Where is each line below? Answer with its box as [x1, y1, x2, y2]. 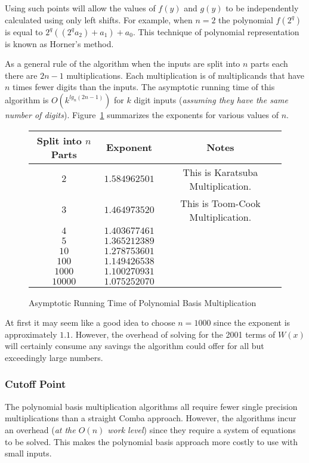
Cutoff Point [5, 376, 66, 391]
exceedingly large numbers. [5, 351, 103, 363]
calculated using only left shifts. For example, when [5, 13, 193, 26]
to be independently [225, 2, 299, 14]
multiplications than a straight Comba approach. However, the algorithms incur [5, 412, 296, 424]
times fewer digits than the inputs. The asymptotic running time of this [13, 81, 275, 93]
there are [5, 69, 38, 81]
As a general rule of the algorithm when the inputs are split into [5, 57, 240, 70]
